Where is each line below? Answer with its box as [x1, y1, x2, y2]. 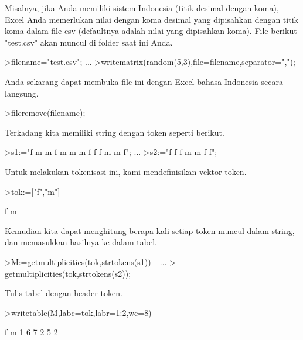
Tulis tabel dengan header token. [5, 287, 122, 299]
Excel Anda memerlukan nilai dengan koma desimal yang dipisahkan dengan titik [5, 13, 298, 25]
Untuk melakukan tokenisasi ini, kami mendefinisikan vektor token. [5, 165, 247, 177]
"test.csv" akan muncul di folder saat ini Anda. [5, 36, 173, 48]
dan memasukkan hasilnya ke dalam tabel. [5, 236, 157, 248]
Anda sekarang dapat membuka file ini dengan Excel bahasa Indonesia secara [5, 75, 284, 87]
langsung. [5, 87, 39, 99]
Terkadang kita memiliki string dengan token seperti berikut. [5, 126, 224, 138]
